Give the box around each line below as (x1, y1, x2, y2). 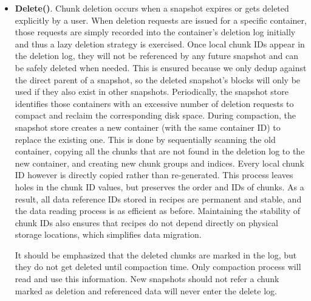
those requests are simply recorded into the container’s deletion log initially (15, 26, 296, 38)
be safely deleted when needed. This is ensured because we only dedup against (15, 61, 307, 74)
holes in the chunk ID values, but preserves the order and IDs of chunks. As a (15, 180, 304, 193)
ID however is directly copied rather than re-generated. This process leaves (15, 168, 293, 181)
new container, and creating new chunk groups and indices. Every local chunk (15, 156, 304, 169)
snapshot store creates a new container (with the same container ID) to (15, 120, 281, 133)
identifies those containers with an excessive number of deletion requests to (15, 97, 294, 109)
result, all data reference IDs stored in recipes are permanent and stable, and (15, 192, 302, 205)
